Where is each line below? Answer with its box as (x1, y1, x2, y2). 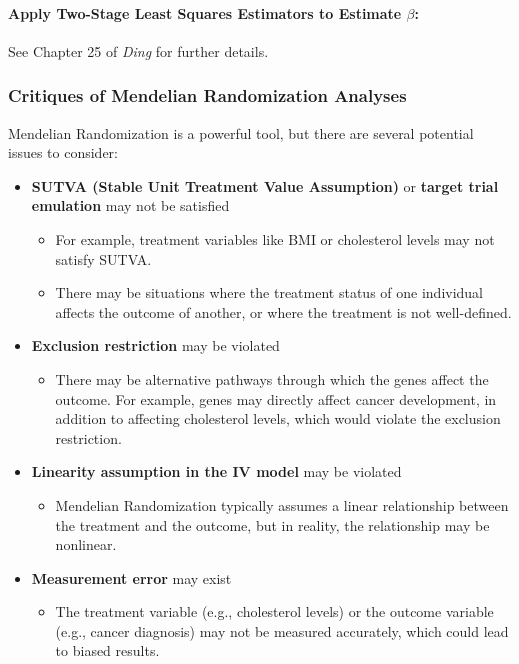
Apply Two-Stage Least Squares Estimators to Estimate (8, 2, 402, 23)
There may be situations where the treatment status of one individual (55, 282, 484, 303)
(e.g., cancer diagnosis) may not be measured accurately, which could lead (55, 620, 509, 641)
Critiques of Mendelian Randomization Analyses (8, 83, 407, 108)
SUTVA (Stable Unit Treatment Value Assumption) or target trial (31, 175, 499, 196)
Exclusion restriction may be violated (31, 335, 280, 356)
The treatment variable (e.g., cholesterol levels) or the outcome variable (55, 601, 494, 622)
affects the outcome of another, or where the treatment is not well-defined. (55, 301, 512, 322)
